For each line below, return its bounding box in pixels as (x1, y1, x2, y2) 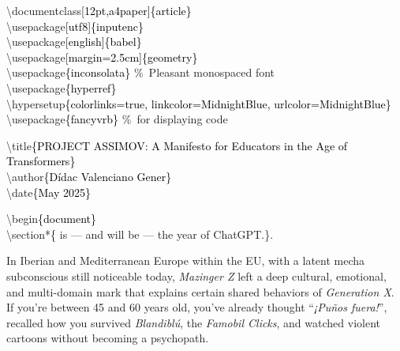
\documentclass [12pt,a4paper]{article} (6, 2, 192, 18)
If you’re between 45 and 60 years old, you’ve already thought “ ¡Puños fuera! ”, (6, 299, 387, 315)
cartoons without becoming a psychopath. (6, 330, 209, 346)
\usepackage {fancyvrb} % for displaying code (6, 111, 228, 127)
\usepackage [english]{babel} (6, 33, 142, 50)
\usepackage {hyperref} (6, 79, 117, 96)
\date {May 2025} (6, 183, 91, 200)
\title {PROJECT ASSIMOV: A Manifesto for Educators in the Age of (6, 137, 348, 153)
